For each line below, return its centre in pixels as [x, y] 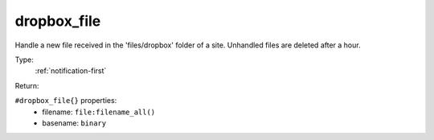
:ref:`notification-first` [71, 71]
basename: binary [74, 123]
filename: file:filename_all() [99, 112]
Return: [27, 85]
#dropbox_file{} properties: [66, 101]
